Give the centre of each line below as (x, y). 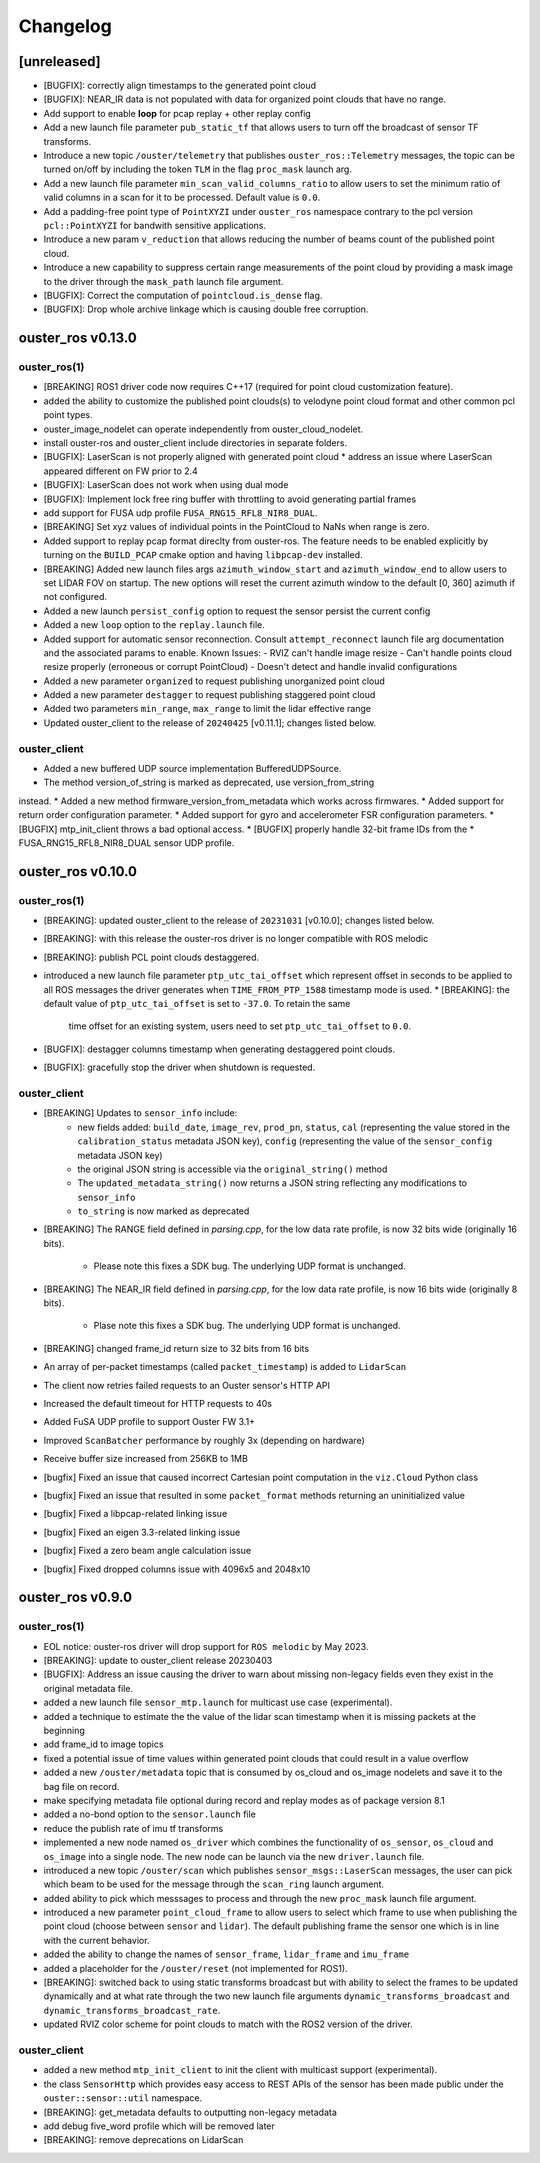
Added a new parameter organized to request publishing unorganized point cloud (214, 681)
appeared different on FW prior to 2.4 (121, 471)
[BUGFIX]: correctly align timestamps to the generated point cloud (180, 86)
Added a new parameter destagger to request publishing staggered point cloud (209, 695)
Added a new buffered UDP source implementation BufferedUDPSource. (192, 768)
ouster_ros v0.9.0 (75, 1597)
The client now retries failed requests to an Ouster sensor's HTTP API (186, 1385)
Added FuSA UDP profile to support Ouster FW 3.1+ (149, 1422)
